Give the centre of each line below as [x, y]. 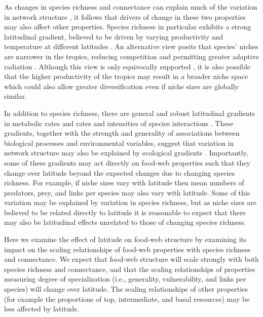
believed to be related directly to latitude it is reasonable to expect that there [125, 212]
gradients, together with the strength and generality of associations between [122, 133]
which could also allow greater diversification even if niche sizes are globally [121, 86]
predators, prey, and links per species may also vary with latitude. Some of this [127, 192]
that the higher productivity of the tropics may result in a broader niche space [126, 76]
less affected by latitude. [42, 309]
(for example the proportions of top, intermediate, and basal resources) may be [127, 299]
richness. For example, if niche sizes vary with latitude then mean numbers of [124, 183]
